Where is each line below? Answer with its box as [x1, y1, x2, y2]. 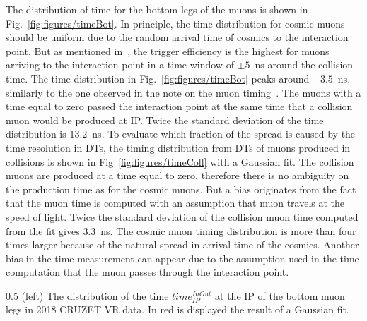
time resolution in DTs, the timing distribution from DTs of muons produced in [6, 140, 351, 155]
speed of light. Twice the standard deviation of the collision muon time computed [6, 209, 359, 224]
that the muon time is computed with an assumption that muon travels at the [6, 195, 345, 210]
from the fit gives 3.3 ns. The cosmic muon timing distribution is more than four [6, 223, 356, 238]
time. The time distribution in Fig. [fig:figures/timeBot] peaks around [6, 71, 310, 85]
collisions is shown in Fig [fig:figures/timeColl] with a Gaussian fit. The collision [6, 154, 354, 169]
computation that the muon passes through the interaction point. [6, 265, 289, 279]
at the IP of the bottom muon [215, 288, 345, 303]
